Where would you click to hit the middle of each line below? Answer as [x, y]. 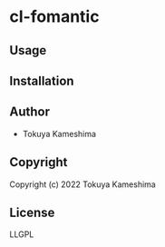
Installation [42, 80]
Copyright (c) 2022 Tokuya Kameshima [82, 184]
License [32, 212]
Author [29, 112]
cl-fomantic [54, 17]
